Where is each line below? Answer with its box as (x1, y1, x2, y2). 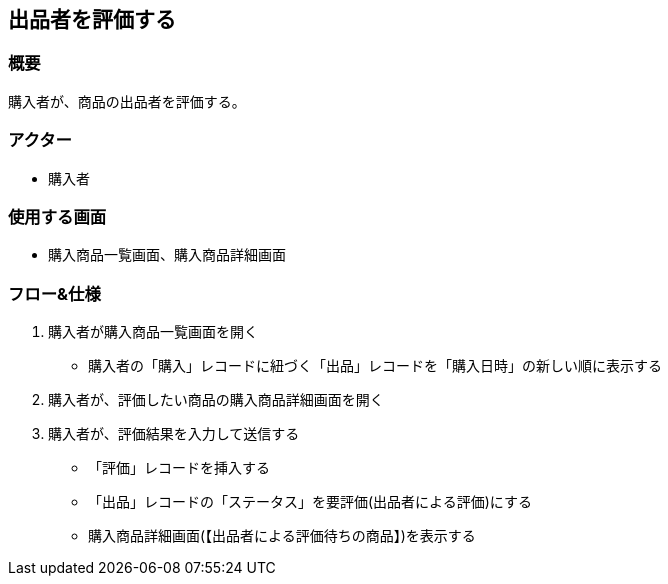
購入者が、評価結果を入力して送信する (48, 425, 300, 443)
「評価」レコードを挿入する (88, 459, 270, 477)
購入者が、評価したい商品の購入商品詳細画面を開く (48, 391, 384, 409)
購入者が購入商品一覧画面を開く (48, 323, 258, 341)
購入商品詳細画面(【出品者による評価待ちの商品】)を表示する (88, 527, 476, 545)
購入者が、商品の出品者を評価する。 (8, 92, 246, 110)
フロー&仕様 (8, 283, 101, 304)
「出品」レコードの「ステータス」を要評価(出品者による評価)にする (88, 493, 532, 511)
